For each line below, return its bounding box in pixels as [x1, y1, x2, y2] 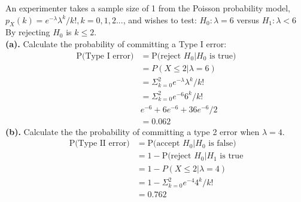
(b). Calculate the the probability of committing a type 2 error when [5, 125, 260, 137]
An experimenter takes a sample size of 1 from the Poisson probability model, [5, 2, 290, 14]
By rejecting [5, 26, 50, 38]
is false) [208, 139, 236, 148]
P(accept [147, 139, 180, 148]
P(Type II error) [69, 139, 130, 148]
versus [236, 13, 260, 26]
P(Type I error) [76, 51, 134, 60]
